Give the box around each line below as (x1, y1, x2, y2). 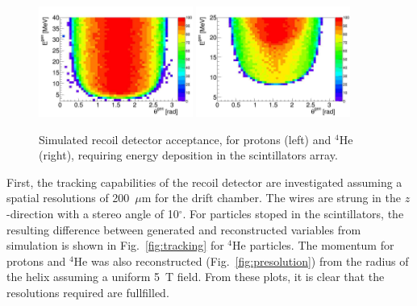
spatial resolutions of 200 (6, 189, 130, 206)
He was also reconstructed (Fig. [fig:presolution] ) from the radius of (73, 252, 409, 269)
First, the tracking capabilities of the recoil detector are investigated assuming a (6, 173, 402, 190)
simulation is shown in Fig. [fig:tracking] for (6, 237, 224, 254)
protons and (6, 252, 66, 269)
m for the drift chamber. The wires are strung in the (141, 189, 402, 206)
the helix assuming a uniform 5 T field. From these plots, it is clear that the (6, 268, 385, 285)
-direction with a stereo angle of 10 (6, 205, 179, 222)
